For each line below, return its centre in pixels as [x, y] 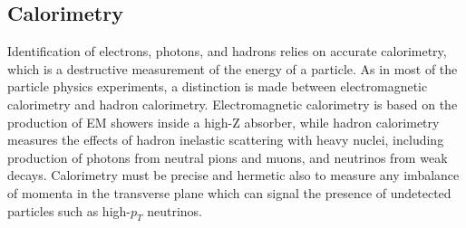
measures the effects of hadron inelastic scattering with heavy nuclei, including [226, 140]
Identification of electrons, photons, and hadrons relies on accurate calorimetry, [227, 51]
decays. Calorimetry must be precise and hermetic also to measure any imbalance [233, 175]
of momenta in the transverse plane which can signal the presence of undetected [229, 192]
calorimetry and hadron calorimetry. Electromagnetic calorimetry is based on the [233, 104]
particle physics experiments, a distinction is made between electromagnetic [218, 86]
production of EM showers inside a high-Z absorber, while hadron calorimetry [223, 122]
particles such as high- [69, 210]
